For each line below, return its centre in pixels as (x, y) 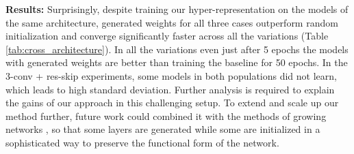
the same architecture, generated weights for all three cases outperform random (172, 22)
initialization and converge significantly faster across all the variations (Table (167, 36)
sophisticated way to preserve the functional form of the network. (142, 142)
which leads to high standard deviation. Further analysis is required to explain (170, 89)
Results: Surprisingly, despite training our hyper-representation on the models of (177, 9)
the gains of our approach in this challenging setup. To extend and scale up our (172, 103)
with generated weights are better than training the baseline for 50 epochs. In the (177, 62)
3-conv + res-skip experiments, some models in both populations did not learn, (171, 75)
